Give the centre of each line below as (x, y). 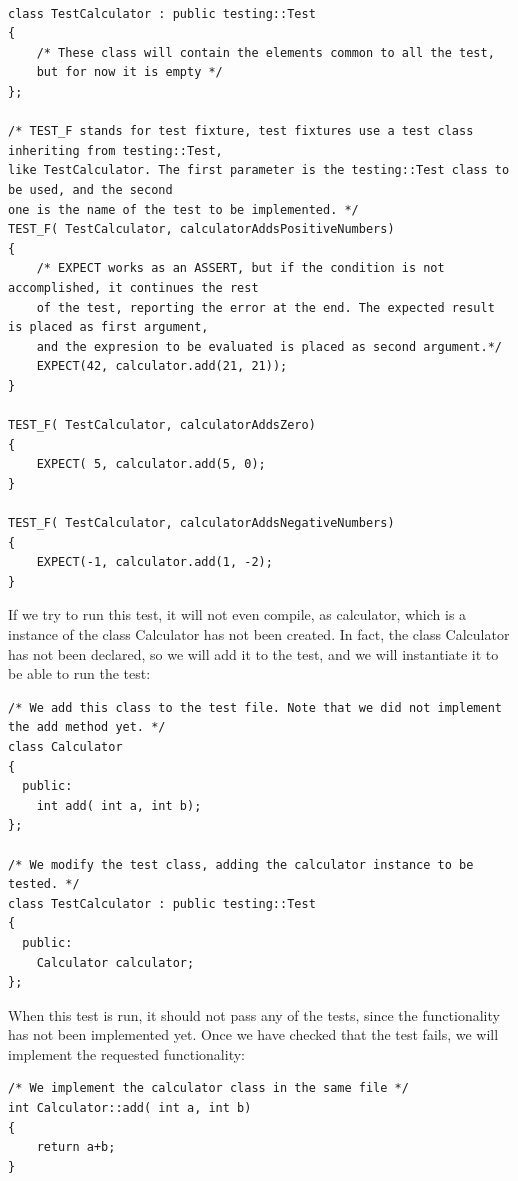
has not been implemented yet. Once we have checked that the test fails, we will (253, 1034)
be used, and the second (90, 189)
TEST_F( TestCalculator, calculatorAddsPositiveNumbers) (201, 229)
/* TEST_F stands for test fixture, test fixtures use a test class (241, 131)
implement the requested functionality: (126, 1053)
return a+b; (76, 1147)
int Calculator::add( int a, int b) (130, 1108)
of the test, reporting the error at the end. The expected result (265, 307)
